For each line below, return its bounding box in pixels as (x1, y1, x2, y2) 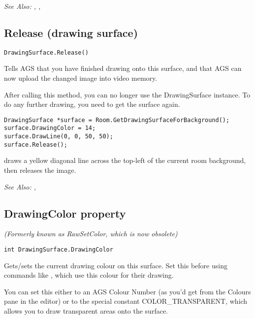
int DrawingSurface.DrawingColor (4, 246, 113, 254)
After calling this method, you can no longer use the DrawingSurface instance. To (4, 89, 251, 99)
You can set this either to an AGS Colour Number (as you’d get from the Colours (4, 286, 251, 296)
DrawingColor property (4, 205, 126, 221)
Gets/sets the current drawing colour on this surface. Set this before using (4, 260, 227, 270)
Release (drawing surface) (4, 25, 138, 40)
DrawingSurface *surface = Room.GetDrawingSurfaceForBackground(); (4, 116, 230, 124)
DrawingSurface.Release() (4, 49, 89, 56)
